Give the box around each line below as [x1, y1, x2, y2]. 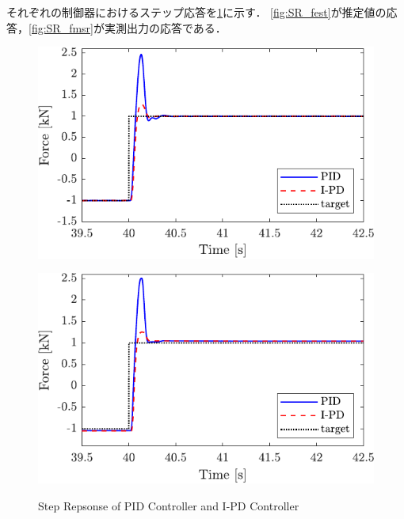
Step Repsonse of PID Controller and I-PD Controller [38, 497, 299, 513]
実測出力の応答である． [104, 19, 227, 36]
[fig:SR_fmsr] [29, 19, 93, 36]
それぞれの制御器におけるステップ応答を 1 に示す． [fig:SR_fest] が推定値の [6, 4, 387, 20]
